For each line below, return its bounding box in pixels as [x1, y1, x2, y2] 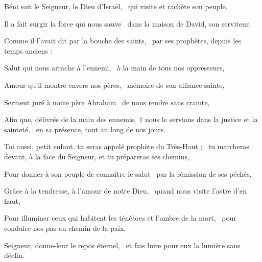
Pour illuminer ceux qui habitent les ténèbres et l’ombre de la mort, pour [4, 212, 236, 223]
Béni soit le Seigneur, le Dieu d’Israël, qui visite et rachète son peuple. [4, 1, 228, 11]
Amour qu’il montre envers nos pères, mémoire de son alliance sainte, [4, 79, 225, 90]
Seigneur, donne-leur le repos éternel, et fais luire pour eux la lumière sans [4, 240, 241, 250]
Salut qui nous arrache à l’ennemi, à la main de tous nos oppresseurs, [4, 62, 225, 73]
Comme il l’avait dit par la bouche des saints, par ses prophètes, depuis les [4, 35, 241, 46]
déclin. [4, 250, 25, 260]
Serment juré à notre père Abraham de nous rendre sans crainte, [4, 97, 210, 107]
